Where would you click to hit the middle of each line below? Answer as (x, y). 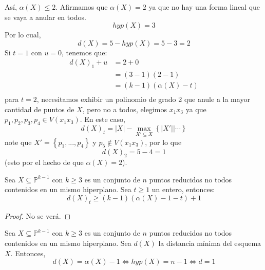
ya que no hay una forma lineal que (204, 7)
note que (18, 142)
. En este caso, (102, 119)
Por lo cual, (23, 35)
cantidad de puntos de (40, 109)
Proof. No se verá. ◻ (38, 215)
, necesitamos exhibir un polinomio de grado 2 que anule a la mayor (143, 99)
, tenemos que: (84, 52)
